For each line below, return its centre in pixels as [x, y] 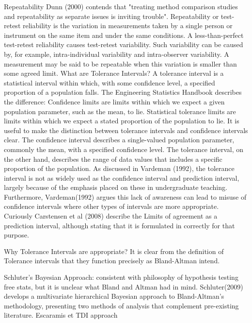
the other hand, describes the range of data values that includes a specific [113, 159]
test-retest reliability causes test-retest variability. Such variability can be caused [124, 44]
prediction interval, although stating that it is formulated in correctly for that [119, 225]
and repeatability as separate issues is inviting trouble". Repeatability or [111, 16]
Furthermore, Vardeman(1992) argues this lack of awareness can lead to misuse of [125, 196]
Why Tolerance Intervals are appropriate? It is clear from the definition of [114, 251]
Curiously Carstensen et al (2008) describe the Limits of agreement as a [111, 216]
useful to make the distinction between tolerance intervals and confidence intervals [126, 130]
